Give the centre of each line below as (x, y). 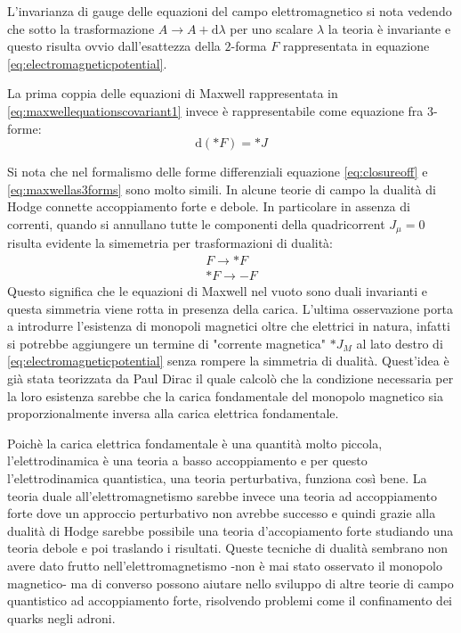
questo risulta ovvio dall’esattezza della (114, 46)
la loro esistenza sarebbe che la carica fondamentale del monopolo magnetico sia (225, 395)
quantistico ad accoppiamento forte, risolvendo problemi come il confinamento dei (230, 600)
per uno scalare (271, 28)
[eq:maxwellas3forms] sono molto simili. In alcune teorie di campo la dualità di (222, 189)
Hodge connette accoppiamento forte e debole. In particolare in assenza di (209, 206)
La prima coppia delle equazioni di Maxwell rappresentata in (173, 93)
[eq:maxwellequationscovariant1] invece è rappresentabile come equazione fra (215, 110)
